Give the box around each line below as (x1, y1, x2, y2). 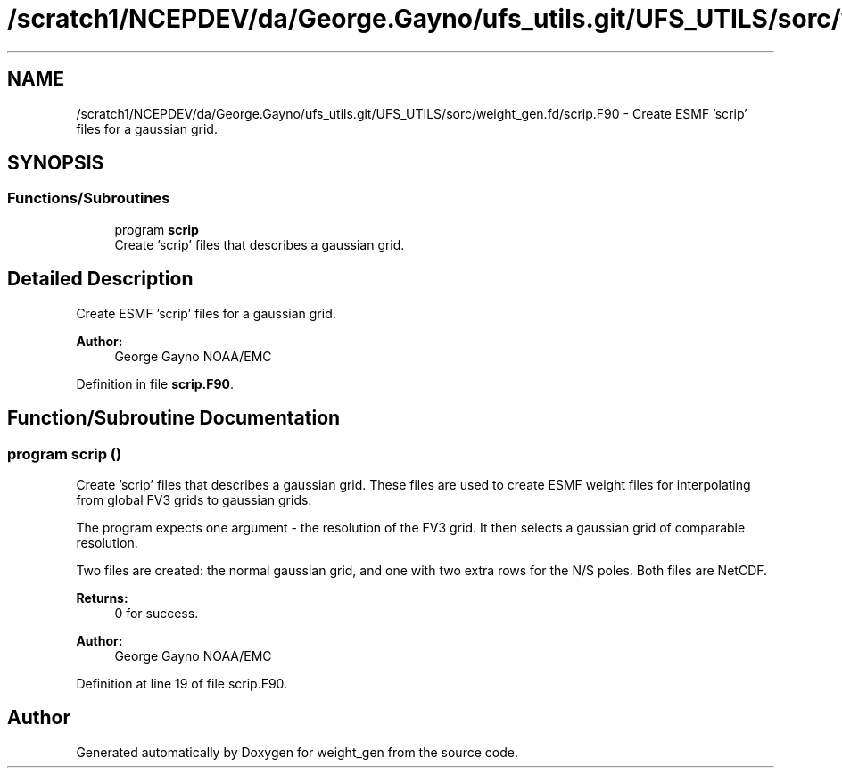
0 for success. (114, 605, 199, 621)
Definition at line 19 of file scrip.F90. (76, 675, 288, 691)
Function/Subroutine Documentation (7, 407, 341, 430)
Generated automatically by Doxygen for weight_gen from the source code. (76, 744, 518, 760)
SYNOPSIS (7, 152, 104, 175)
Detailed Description (7, 268, 194, 291)
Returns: (76, 589, 128, 606)
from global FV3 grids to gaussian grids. (76, 491, 312, 507)
